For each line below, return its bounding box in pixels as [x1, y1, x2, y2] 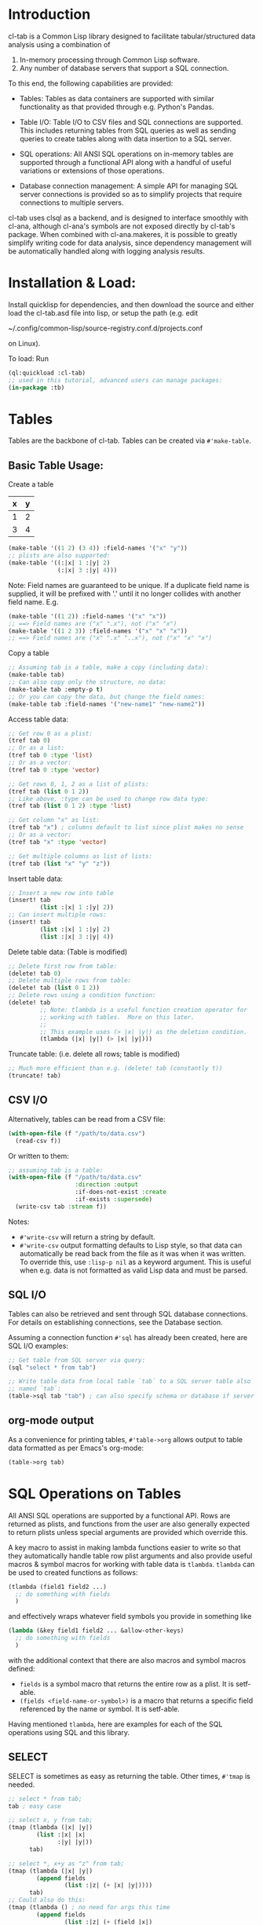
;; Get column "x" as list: [8, 816, 100, 824]
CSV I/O [8, 1094, 49, 1107]
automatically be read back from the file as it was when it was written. [19, 1248, 247, 1258]
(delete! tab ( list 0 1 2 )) [8, 984, 100, 992]
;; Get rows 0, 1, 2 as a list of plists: [8, 780, 149, 788]
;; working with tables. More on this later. [39, 1013, 195, 1021]
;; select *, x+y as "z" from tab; [8, 1859, 125, 1868]
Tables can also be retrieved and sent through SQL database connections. [8, 1309, 248, 1318]
